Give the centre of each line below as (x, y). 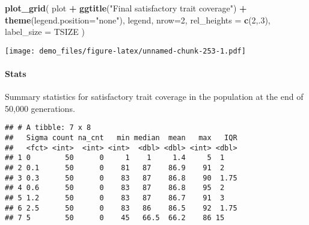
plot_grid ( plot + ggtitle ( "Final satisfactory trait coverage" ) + (126, 8)
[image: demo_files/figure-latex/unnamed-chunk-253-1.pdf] (125, 51)
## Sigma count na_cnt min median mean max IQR (121, 138)
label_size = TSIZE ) (45, 32)
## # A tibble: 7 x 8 (48, 128)
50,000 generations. (40, 108)
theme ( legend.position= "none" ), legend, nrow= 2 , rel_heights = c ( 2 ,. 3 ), (138, 20)
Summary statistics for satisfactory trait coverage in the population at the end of (154, 97)
